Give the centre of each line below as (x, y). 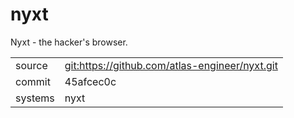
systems (35, 98)
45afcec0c (90, 81)
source (31, 65)
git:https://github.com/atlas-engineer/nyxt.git (171, 65)
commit (33, 81)
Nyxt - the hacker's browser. (69, 42)
